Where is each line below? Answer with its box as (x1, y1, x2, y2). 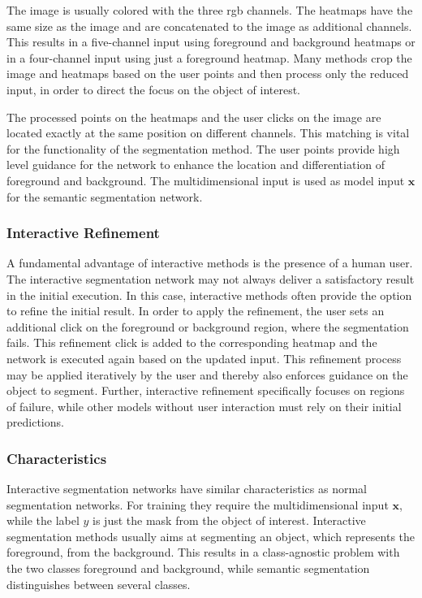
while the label (6, 512, 80, 529)
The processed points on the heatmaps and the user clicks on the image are (6, 108, 381, 125)
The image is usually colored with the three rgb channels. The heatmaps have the (6, 2, 413, 18)
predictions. (6, 414, 64, 431)
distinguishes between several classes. (6, 575, 191, 592)
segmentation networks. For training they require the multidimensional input (6, 496, 389, 513)
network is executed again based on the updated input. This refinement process (6, 349, 402, 366)
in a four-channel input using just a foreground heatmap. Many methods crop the (6, 49, 412, 66)
